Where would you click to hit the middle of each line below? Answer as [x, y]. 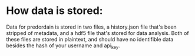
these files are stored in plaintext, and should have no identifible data [90, 39]
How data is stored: [54, 11]
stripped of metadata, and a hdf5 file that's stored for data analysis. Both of [98, 33]
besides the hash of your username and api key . [63, 46]
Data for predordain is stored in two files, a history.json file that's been [91, 27]
